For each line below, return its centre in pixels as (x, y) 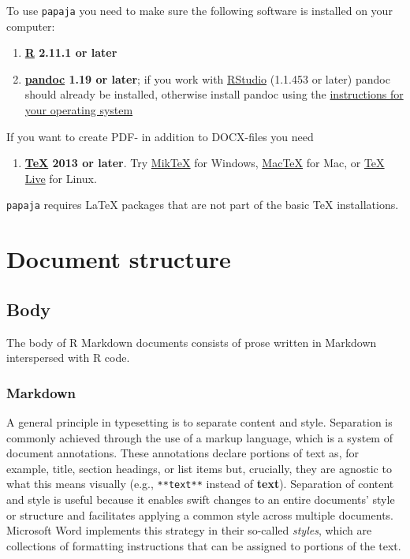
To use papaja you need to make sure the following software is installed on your (199, 10)
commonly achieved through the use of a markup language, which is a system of (199, 437)
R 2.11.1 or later (71, 52)
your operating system (79, 110)
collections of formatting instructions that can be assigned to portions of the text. (204, 545)
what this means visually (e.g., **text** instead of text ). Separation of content (200, 484)
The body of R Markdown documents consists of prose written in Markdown (192, 342)
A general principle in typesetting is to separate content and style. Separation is (199, 422)
